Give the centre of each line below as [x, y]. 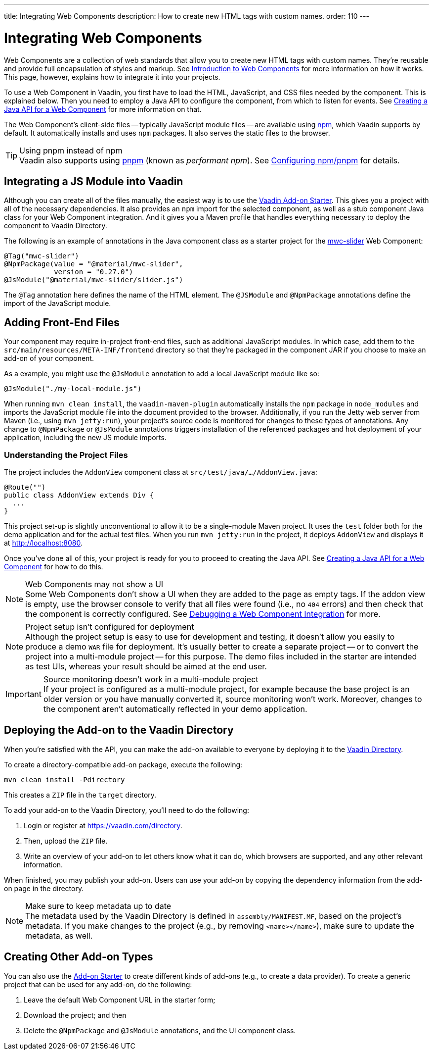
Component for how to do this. [54, 566]
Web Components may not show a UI [94, 584]
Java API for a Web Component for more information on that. [103, 109]
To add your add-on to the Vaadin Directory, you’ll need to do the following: [127, 810]
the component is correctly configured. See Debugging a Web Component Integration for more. [203, 614]
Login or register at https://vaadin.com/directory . [103, 825]
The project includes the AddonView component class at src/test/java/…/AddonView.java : [161, 472]
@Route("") [25, 487]
